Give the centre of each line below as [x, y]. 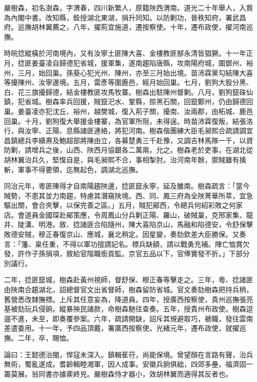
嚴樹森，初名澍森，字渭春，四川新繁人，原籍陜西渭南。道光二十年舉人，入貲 [128, 7]
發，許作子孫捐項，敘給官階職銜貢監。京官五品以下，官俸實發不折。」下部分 [127, 253]
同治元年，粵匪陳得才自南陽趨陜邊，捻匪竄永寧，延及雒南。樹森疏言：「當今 [127, 186]
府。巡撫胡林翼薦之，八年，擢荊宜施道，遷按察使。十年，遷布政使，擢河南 [125, 27]
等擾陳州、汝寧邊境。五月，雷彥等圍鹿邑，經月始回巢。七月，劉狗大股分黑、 [128, 82]
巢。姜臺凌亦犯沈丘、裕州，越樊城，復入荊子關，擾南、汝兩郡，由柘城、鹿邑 [128, 111]
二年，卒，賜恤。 [45, 338]
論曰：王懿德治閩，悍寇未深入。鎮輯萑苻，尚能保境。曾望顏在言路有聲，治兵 [128, 354]
